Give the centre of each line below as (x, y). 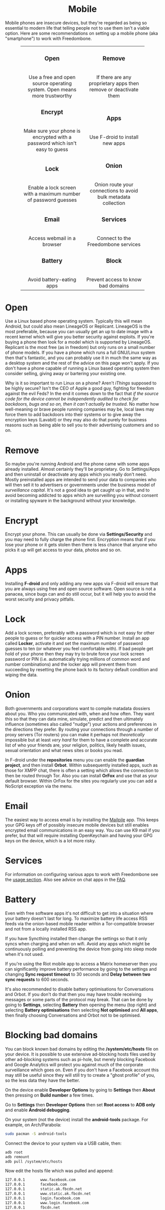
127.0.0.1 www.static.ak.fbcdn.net (48, 1194)
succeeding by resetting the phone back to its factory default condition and (82, 670)
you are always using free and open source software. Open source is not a (81, 589)
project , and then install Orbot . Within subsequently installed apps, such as (82, 765)
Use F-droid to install (114, 137)
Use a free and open (52, 77)
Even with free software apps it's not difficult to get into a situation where (79, 913)
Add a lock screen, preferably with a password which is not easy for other (80, 633)
